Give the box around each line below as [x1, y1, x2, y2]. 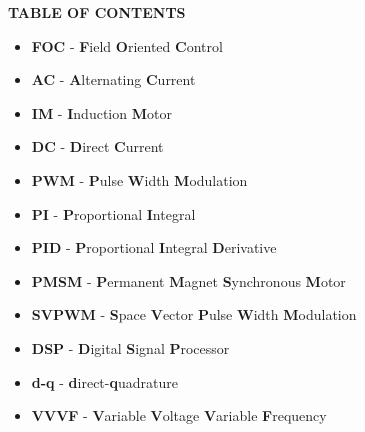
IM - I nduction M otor [31, 102, 172, 123]
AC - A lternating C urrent [31, 69, 196, 90]
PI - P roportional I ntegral [31, 203, 196, 224]
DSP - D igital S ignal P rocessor [31, 337, 230, 358]
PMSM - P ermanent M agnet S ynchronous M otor [31, 270, 346, 291]
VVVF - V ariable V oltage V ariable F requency [31, 405, 327, 426]
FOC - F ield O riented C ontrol [31, 35, 223, 56]
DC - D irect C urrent [31, 136, 164, 157]
